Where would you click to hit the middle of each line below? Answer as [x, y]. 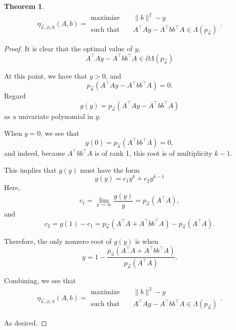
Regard [15, 96]
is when [146, 241]
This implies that [30, 169]
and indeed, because [35, 153]
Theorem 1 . [24, 6]
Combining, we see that [40, 280]
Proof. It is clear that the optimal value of [68, 49]
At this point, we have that [46, 75]
